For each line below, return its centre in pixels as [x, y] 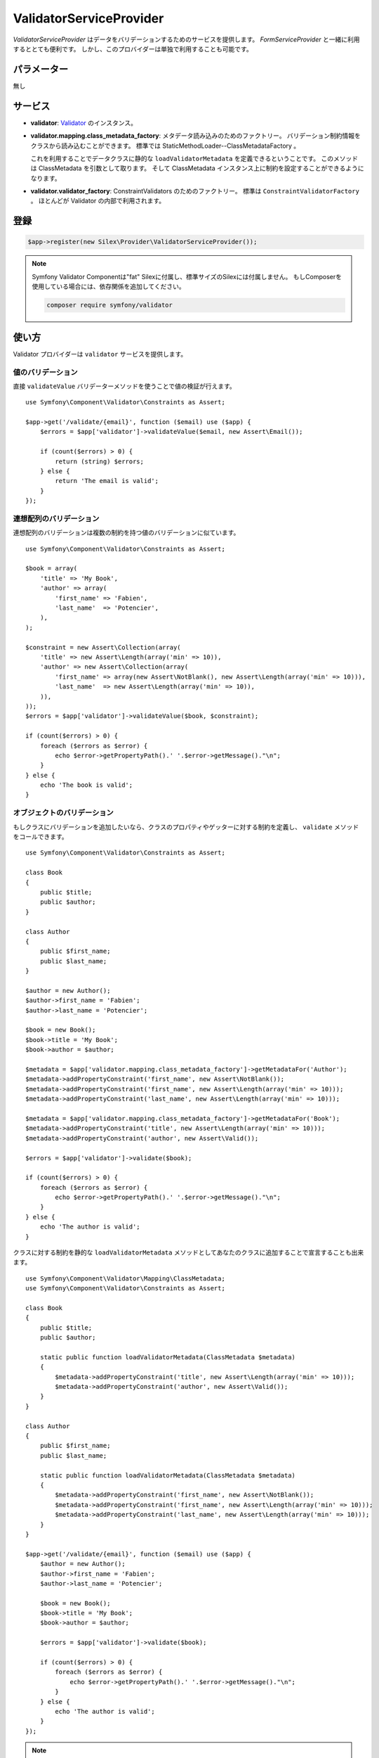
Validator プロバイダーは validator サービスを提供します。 [100, 354]
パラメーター [41, 69]
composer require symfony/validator [110, 305]
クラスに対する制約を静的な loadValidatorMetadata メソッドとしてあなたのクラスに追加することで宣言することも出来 [188, 1252]
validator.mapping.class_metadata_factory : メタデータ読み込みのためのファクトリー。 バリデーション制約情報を [196, 136]
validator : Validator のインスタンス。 [84, 122]
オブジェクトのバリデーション [63, 813]
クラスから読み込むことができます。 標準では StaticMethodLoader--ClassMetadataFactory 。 [165, 146]
